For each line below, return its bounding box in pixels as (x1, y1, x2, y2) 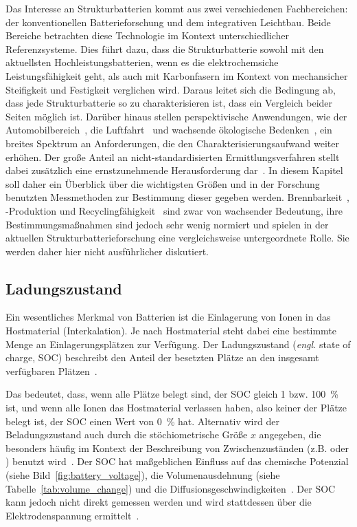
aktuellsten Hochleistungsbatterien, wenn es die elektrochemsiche (5, 55, 279, 69)
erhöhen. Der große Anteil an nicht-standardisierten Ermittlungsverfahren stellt (5, 149, 340, 164)
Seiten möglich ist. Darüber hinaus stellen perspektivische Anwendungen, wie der (5, 109, 347, 123)
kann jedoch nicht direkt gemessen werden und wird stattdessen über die (5, 495, 312, 509)
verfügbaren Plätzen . (5, 363, 97, 378)
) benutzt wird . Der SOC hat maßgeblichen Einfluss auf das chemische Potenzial (5, 454, 349, 469)
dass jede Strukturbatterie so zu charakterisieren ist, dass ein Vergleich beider (5, 96, 333, 110)
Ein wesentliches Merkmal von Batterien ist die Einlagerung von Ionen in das (5, 310, 331, 324)
